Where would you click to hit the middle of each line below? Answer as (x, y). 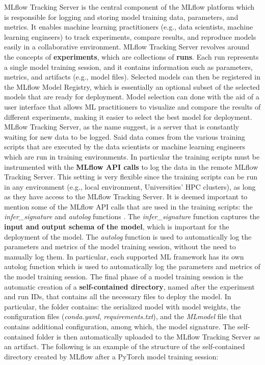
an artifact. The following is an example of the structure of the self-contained (125, 346)
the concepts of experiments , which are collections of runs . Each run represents (131, 56)
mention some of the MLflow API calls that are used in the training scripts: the (128, 206)
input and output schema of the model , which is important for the (117, 227)
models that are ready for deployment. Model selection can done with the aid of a (132, 97)
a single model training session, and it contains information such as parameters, (128, 67)
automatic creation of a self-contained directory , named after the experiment (129, 286)
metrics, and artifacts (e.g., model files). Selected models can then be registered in (132, 77)
